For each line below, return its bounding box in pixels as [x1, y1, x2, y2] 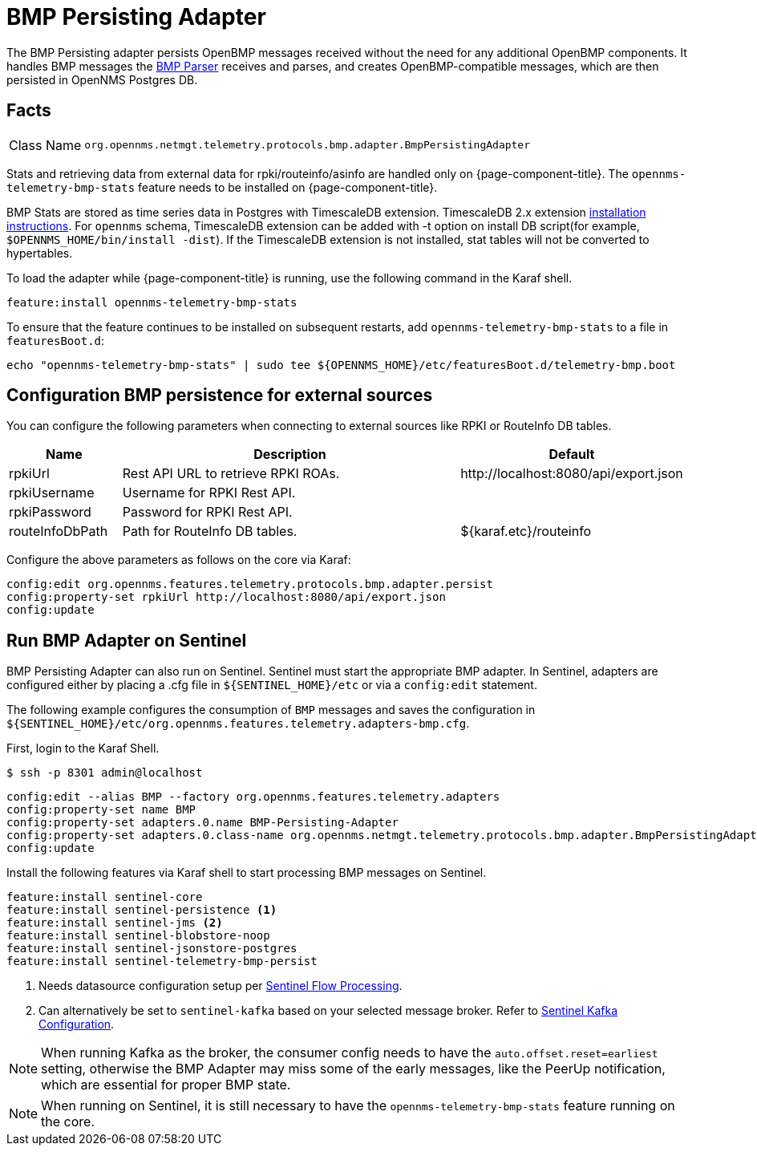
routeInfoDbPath [9, 523, 108, 540]
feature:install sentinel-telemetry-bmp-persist [6, 955, 318, 968]
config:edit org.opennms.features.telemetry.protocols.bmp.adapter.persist [6, 578, 493, 591]
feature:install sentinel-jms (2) [6, 916, 223, 930]
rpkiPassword [9, 504, 91, 521]
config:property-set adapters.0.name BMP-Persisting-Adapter [6, 816, 399, 830]
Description [253, 446, 326, 463]
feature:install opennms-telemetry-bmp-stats [6, 295, 298, 309]
